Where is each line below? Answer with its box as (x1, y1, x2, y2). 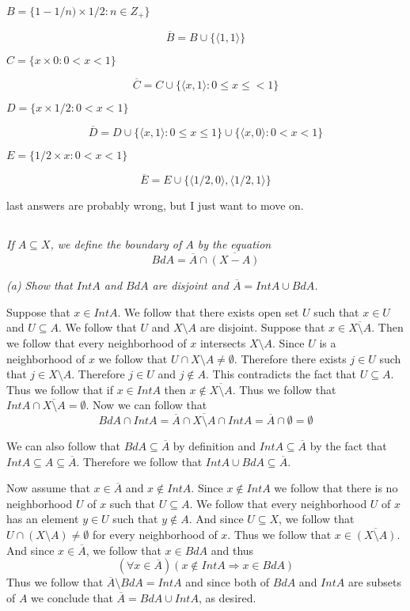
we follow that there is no (274, 480, 398, 496)
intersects (199, 334, 246, 351)
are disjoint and (152, 277, 229, 294)
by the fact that (309, 438, 387, 454)
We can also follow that (6, 438, 120, 454)
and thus (211, 541, 254, 558)
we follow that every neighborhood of (6, 334, 187, 351)
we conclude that (31, 589, 113, 605)
